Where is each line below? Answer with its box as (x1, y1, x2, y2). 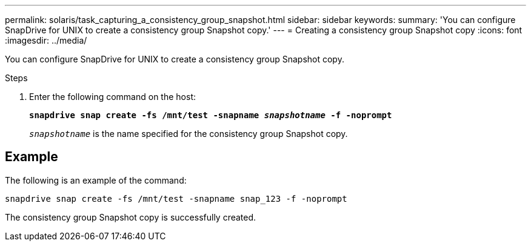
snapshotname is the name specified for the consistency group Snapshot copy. (29, 128, 348, 139)
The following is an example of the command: (5, 175, 187, 185)
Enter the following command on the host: (29, 91, 196, 102)
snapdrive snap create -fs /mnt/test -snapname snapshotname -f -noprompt (29, 110, 392, 120)
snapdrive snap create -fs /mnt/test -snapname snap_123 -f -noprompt (5, 193, 347, 204)
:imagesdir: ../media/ (5, 35, 87, 45)
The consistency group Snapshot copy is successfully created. (5, 211, 256, 222)
